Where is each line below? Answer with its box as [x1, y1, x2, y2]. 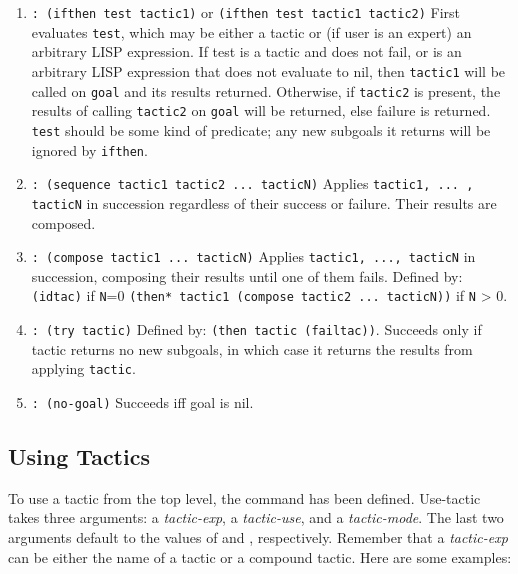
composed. [31, 212, 96, 233]
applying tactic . [31, 358, 136, 379]
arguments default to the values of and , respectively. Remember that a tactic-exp [8, 526, 508, 547]
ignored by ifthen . [31, 139, 148, 160]
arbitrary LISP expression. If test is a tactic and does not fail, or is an [31, 41, 462, 62]
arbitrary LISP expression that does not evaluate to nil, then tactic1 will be [31, 60, 506, 81]
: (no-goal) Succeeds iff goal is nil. [31, 391, 254, 412]
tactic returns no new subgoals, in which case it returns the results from [31, 338, 473, 359]
